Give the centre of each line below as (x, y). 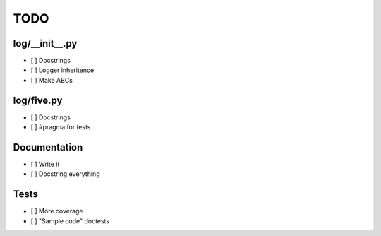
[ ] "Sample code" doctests (70, 221)
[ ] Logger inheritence (62, 70)
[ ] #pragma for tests (61, 127)
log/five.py (38, 100)
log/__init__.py (45, 43)
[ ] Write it (45, 164)
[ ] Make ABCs (52, 80)
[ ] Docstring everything (65, 174)
